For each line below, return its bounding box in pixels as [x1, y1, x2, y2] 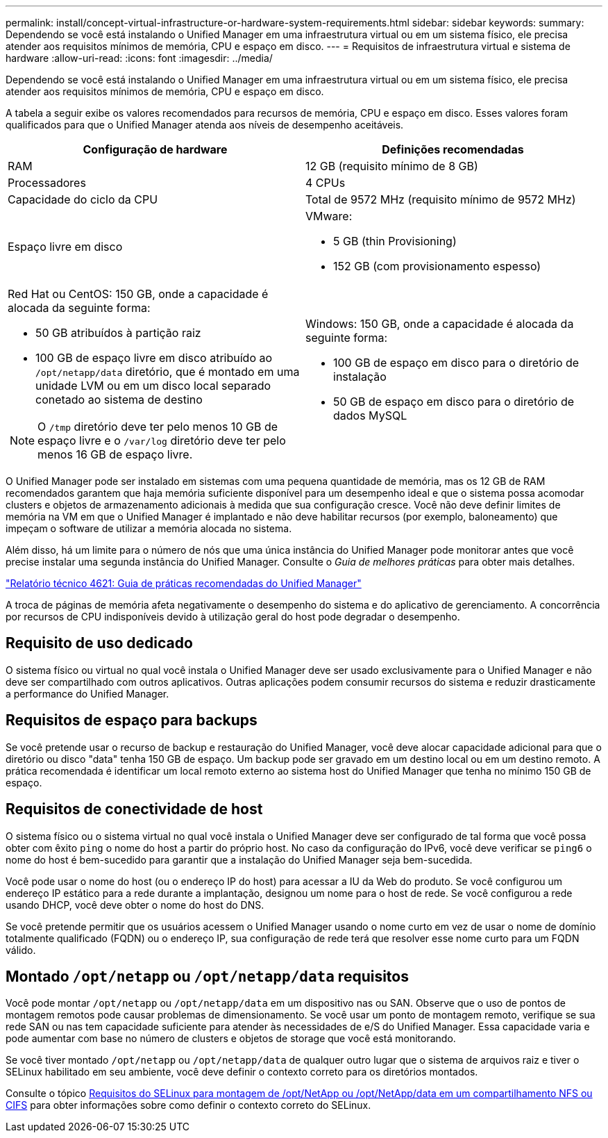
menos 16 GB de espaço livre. [37, 447, 193, 461]
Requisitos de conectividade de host [6, 800, 263, 818]
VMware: [305, 209, 353, 223]
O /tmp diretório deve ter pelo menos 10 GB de [37, 420, 278, 434]
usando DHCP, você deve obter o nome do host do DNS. [6, 898, 264, 911]
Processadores [8, 176, 86, 190]
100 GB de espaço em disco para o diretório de [333, 356, 580, 370]
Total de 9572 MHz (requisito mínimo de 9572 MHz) [305, 192, 576, 206]
